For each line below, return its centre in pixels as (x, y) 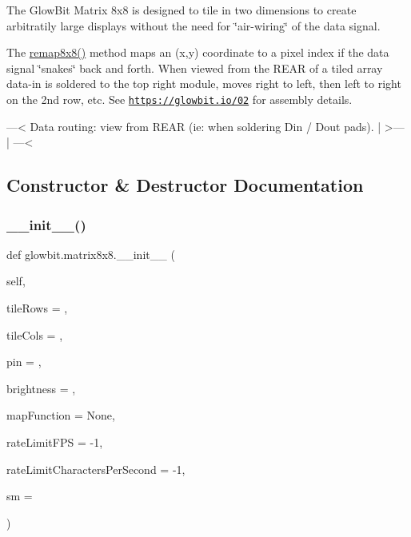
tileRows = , (37, 308)
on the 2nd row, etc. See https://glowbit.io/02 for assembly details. (180, 99)
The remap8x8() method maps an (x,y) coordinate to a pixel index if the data (198, 52)
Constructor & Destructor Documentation (185, 185)
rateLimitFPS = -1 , (55, 442)
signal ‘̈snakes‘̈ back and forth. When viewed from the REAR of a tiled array (195, 68)
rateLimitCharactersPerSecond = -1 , (96, 469)
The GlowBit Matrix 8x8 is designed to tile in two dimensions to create (182, 10)
